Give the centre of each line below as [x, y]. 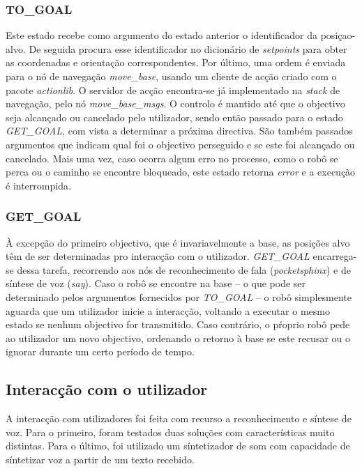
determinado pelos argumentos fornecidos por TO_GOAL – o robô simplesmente [179, 296]
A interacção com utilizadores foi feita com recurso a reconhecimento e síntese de [179, 418]
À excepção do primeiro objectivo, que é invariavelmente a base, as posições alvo [178, 242]
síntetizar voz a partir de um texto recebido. [100, 459]
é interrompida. [38, 185]
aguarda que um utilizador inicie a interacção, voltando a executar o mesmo [168, 310]
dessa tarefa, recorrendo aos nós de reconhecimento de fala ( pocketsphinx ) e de [184, 269]
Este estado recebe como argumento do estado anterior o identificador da [162, 35]
